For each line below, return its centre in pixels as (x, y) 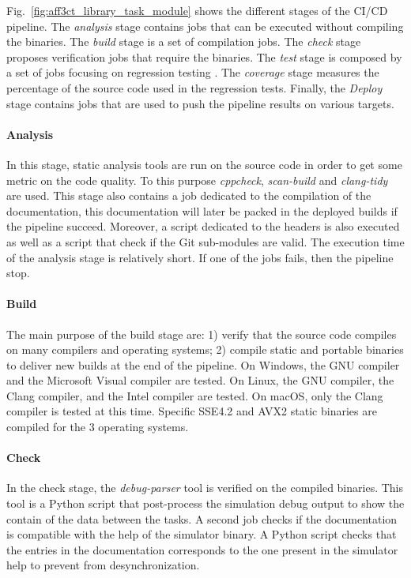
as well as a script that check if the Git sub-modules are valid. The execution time (205, 241)
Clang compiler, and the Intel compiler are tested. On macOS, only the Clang (195, 395)
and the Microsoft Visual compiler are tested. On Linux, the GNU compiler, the (200, 380)
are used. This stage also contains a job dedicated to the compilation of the (189, 195)
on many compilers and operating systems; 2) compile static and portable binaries (205, 349)
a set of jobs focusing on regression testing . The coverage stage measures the (193, 72)
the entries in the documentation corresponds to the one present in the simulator (202, 549)
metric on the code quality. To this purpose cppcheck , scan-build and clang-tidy (197, 180)
